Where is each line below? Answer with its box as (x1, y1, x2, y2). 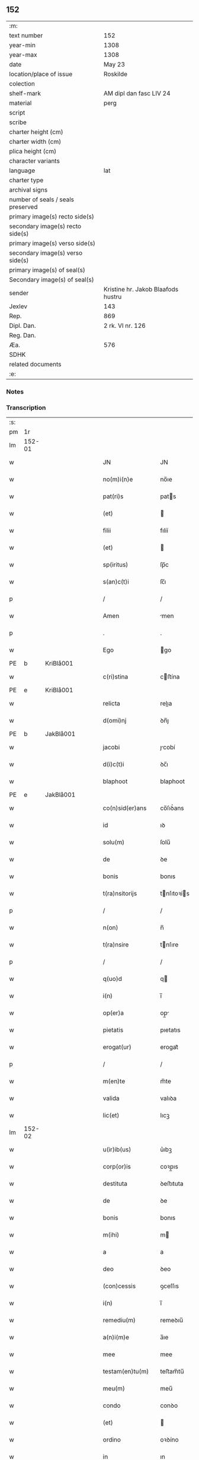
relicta (102, 699, 120, 708)
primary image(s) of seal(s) (9, 265, 86, 274)
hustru (103, 292, 122, 300)
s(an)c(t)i (102, 578, 129, 586)
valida (102, 1094, 120, 1103)
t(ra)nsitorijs (102, 889, 137, 898)
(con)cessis (102, 1282, 136, 1290)
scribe (9, 118, 27, 126)
